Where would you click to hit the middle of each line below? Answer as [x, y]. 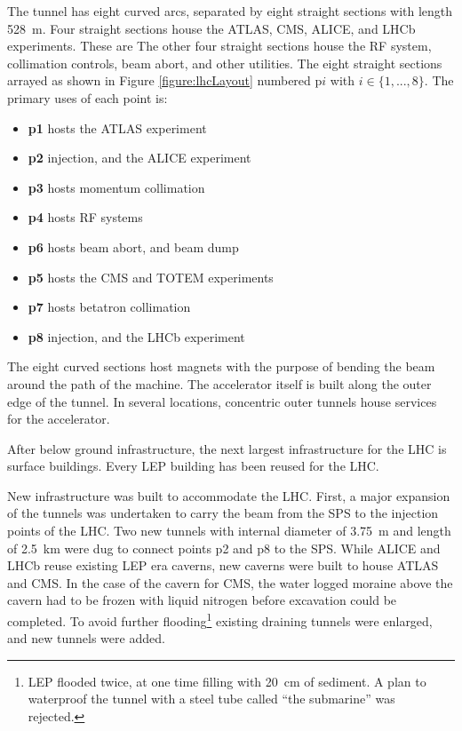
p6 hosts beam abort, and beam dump [133, 246]
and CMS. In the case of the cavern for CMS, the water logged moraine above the [230, 582]
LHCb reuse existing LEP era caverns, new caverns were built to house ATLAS [223, 565]
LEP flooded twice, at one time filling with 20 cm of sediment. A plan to [227, 681]
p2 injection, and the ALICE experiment [139, 158]
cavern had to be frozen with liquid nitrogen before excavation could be [202, 600]
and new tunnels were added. [86, 638]
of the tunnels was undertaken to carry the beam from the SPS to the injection [223, 513]
